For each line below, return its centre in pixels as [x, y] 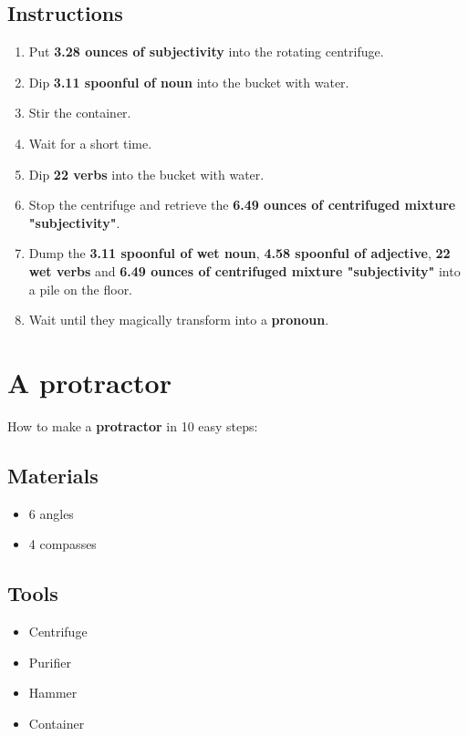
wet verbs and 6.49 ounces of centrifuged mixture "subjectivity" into [244, 270]
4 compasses [62, 544]
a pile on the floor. [81, 289]
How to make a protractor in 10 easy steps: [133, 425]
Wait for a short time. [90, 143]
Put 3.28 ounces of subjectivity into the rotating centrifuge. [206, 52]
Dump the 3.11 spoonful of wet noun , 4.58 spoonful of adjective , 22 [239, 253]
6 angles [51, 513]
